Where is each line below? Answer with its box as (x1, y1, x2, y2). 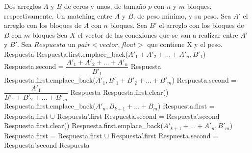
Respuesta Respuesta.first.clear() (70, 87, 169, 97)
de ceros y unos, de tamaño (64, 1, 146, 11)
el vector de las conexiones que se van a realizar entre (77, 29, 238, 40)
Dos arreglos (4, 1, 41, 11)
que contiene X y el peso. (147, 39, 223, 49)
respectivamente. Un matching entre (4, 10, 113, 21)
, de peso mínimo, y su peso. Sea (133, 10, 231, 21)
